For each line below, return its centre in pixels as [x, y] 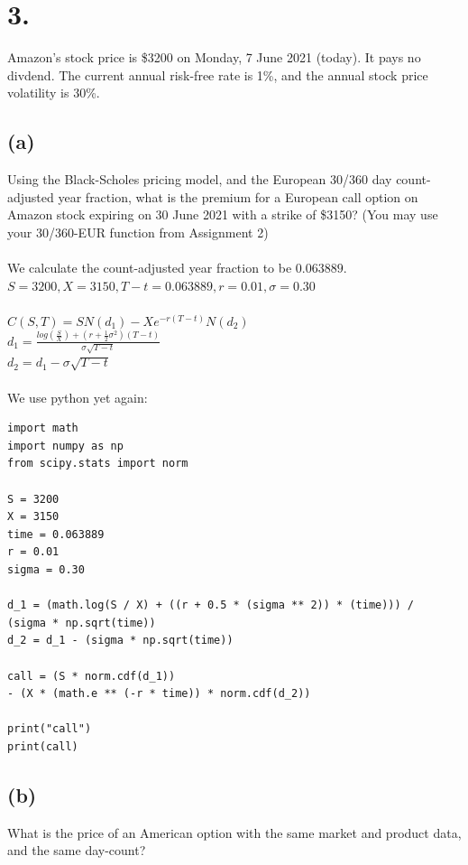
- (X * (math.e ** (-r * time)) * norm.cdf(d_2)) [159, 694]
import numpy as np [65, 446]
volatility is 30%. [54, 93]
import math [43, 428]
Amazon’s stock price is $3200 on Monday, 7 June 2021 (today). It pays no [214, 57]
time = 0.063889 [56, 534]
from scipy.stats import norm [98, 464]
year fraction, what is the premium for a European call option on [238, 196]
